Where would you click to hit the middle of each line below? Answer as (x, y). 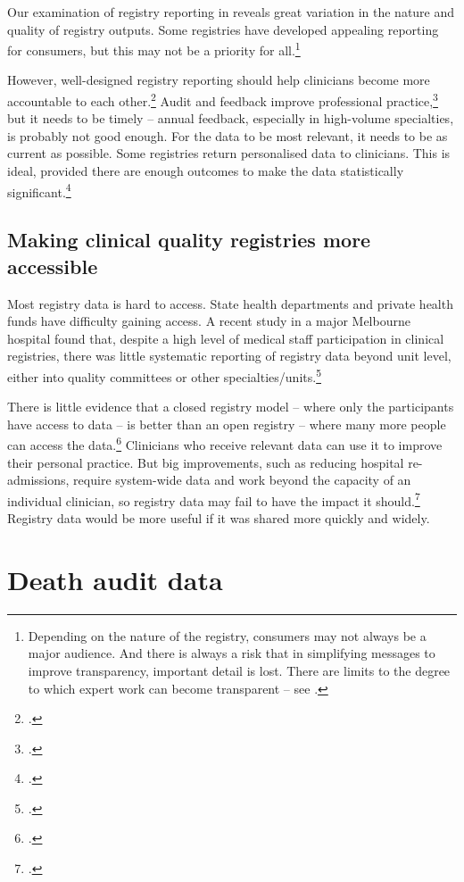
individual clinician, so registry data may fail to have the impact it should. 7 (214, 499)
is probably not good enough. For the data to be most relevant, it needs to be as (228, 135)
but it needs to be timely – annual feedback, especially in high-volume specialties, (231, 118)
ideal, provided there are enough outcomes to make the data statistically (206, 171)
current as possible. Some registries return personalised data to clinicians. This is (229, 153)
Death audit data (115, 579)
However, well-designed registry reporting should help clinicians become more (219, 80)
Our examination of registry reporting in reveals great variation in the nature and (231, 12)
